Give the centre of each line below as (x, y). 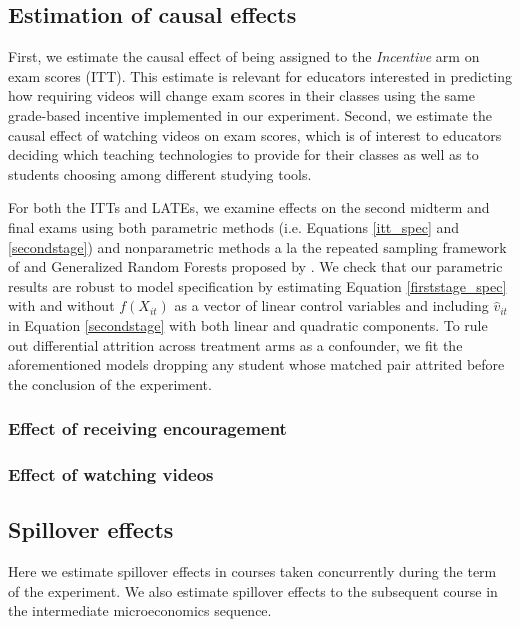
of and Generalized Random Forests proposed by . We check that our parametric (255, 266)
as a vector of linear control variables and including (331, 305)
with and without (61, 305)
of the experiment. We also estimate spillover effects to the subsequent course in (253, 590)
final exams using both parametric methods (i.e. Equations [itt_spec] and (234, 226)
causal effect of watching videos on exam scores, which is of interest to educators (255, 134)
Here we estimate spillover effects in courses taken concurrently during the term (252, 571)
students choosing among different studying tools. (160, 173)
